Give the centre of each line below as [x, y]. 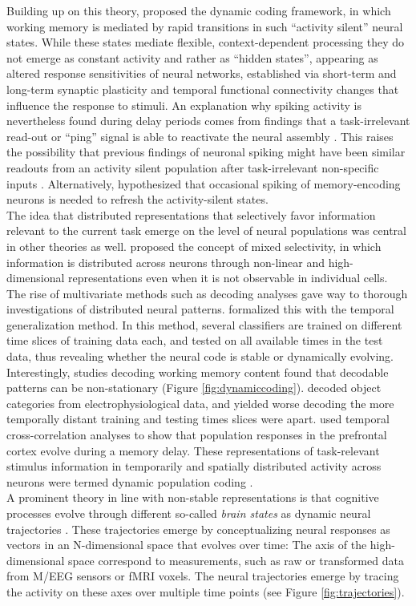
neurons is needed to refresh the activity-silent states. [137, 199]
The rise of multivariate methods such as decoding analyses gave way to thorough [207, 293]
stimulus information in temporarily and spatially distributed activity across [194, 466]
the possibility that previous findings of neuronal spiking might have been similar [206, 152]
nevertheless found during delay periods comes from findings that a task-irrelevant [208, 121]
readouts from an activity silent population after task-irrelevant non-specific [193, 167]
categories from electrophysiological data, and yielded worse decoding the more [200, 403]
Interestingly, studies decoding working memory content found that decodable [198, 372]
